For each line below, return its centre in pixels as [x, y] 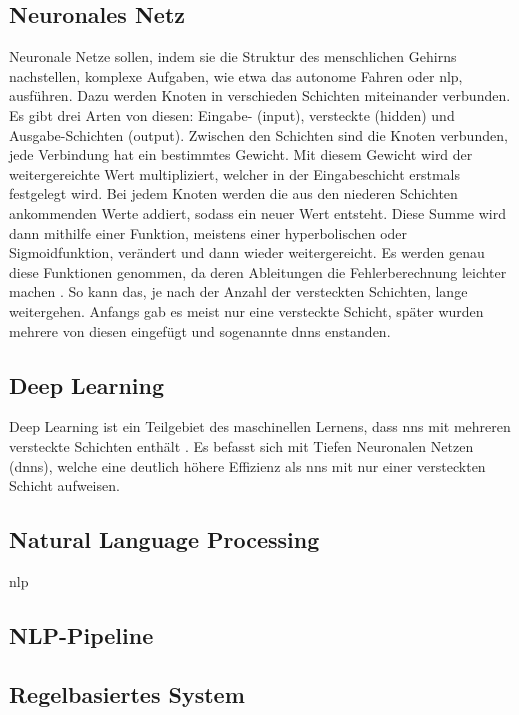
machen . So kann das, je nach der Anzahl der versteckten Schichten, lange [238, 291]
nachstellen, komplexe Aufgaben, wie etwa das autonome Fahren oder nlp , [236, 75]
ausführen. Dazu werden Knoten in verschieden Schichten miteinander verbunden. [260, 95]
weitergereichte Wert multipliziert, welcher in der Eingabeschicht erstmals [234, 173]
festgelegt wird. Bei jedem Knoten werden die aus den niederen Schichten [233, 193]
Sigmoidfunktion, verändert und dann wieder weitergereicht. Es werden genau [247, 252]
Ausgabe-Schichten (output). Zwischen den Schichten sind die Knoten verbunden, [258, 134]
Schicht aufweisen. [64, 485]
